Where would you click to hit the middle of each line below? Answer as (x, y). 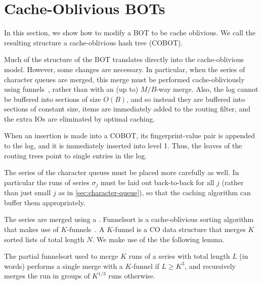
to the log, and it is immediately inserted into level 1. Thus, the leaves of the (123, 146)
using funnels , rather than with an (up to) (71, 89)
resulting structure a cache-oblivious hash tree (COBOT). (94, 42)
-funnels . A (86, 229)
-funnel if (145, 266)
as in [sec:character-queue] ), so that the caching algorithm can (155, 192)
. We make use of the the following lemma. (158, 239)
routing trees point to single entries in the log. (76, 155)
